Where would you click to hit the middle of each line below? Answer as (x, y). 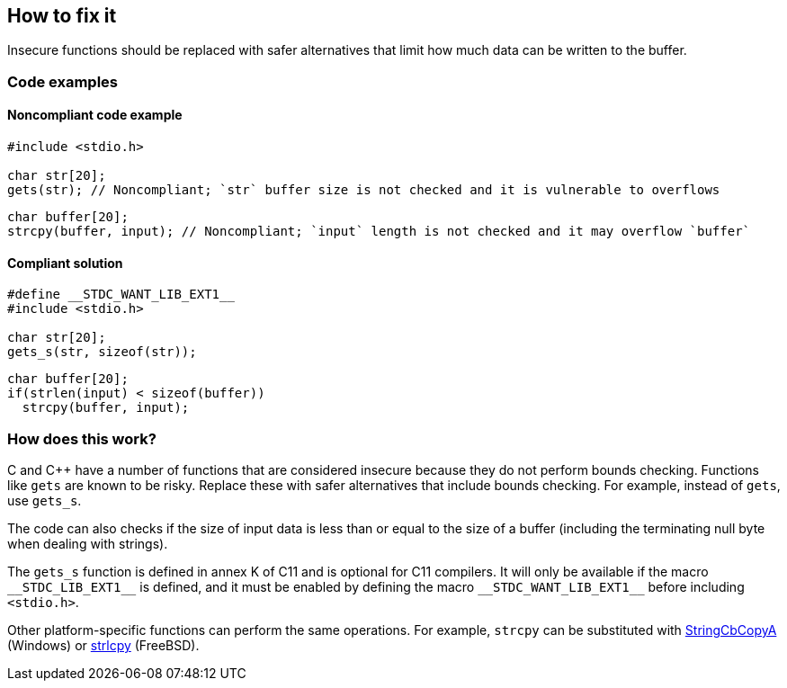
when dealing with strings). (88, 543)
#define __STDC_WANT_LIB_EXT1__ (121, 295)
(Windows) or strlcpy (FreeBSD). (103, 645)
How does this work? (82, 438)
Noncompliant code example (95, 115)
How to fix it (62, 16)
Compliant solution (65, 263)
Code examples (63, 81)
